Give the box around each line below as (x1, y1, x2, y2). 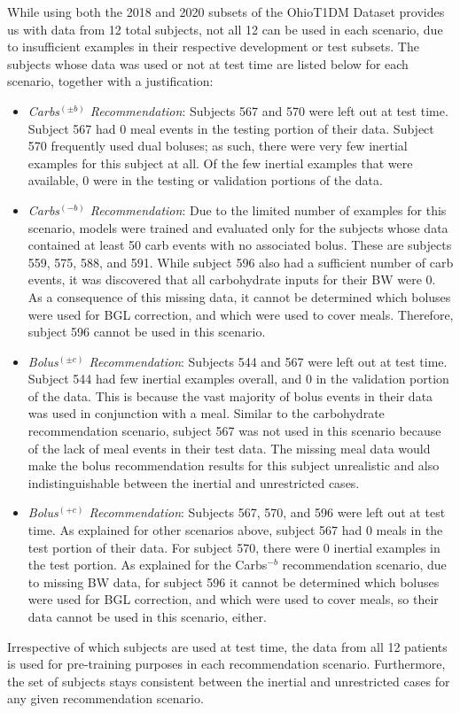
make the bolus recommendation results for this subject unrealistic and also (27, 456, 440, 475)
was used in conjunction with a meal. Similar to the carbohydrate (27, 404, 385, 422)
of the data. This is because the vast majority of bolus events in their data (27, 386, 433, 405)
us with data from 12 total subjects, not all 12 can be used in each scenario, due (7, 19, 443, 38)
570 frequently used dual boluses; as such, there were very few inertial (27, 136, 408, 155)
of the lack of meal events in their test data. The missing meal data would (27, 438, 431, 457)
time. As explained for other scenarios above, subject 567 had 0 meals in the (27, 521, 443, 539)
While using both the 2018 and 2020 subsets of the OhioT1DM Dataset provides (7, 3, 445, 20)
